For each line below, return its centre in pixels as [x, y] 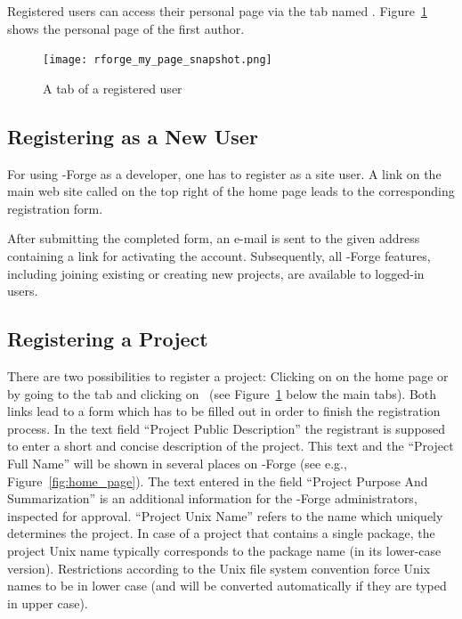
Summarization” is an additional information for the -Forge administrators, [212, 498]
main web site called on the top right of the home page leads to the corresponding [231, 191]
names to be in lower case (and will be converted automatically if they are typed [227, 586]
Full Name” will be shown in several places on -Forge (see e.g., [177, 463]
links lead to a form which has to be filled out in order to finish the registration [224, 411]
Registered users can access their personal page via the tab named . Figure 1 [217, 11]
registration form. [55, 208]
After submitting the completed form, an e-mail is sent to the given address [214, 238]
